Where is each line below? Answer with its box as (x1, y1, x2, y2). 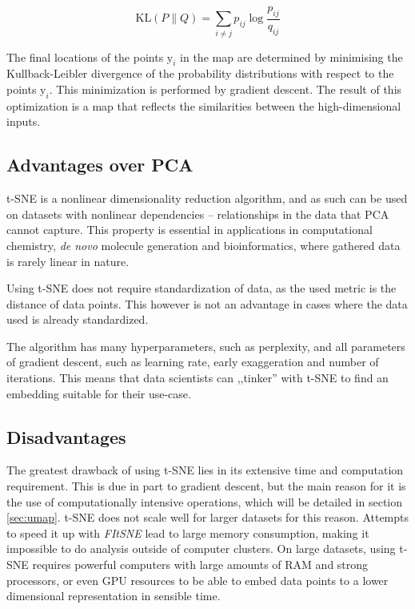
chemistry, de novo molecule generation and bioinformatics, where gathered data (6, 236, 401, 253)
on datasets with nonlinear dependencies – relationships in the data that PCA (6, 205, 389, 222)
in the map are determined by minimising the (180, 48, 403, 65)
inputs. (6, 113, 41, 130)
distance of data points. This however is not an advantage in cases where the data (6, 295, 408, 312)
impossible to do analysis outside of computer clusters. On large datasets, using (6, 540, 396, 557)
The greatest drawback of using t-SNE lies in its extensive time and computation (6, 462, 404, 478)
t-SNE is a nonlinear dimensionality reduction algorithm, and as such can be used (6, 190, 408, 207)
